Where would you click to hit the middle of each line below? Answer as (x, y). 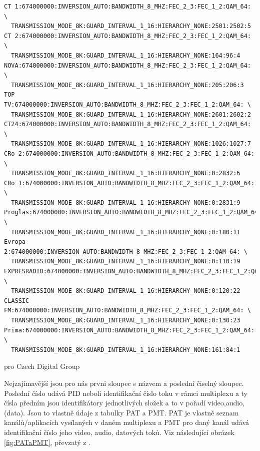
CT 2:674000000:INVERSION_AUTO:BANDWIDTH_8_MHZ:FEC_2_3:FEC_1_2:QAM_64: (127, 36)
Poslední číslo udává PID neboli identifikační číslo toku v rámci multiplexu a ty (126, 393)
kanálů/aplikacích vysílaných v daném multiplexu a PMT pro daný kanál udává (126, 422)
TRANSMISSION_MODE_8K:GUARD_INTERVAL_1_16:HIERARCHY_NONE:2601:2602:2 (131, 114)
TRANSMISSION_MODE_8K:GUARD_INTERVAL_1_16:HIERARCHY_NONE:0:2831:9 (126, 202)
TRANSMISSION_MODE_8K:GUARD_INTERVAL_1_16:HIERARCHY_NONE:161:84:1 (126, 350)
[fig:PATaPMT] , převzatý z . (47, 442)
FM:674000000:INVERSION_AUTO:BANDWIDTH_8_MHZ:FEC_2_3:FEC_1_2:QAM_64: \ (127, 311)
